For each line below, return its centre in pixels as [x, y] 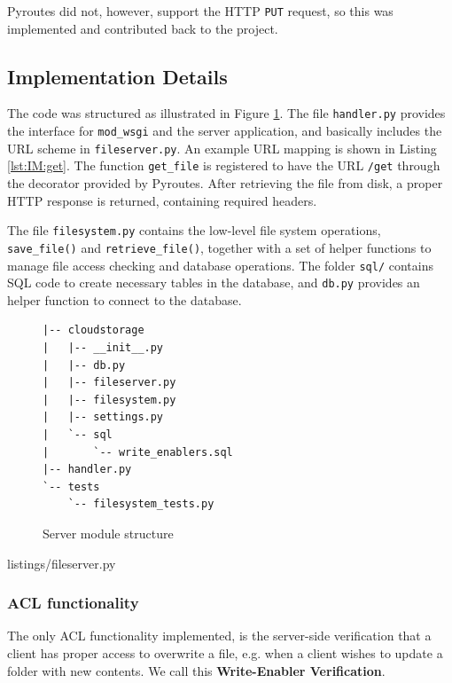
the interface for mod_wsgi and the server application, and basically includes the [225, 131]
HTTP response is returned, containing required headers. [162, 200]
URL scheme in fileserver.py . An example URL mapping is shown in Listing [222, 148]
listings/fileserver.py [62, 563]
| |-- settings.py [103, 417]
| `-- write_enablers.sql [138, 452]
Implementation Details [117, 76]
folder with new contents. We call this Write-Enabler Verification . [196, 670]
